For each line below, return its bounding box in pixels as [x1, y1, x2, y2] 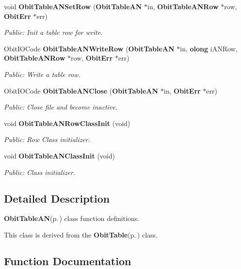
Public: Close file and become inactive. [4, 102, 118, 112]
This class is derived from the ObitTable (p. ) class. [4, 229, 158, 239]
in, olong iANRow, [180, 43, 238, 53]
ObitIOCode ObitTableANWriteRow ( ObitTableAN [4, 43, 175, 53]
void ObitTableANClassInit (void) [4, 150, 115, 160]
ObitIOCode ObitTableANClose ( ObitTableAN [4, 85, 159, 95]
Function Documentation [4, 253, 131, 268]
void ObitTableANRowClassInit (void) [4, 118, 130, 128]
